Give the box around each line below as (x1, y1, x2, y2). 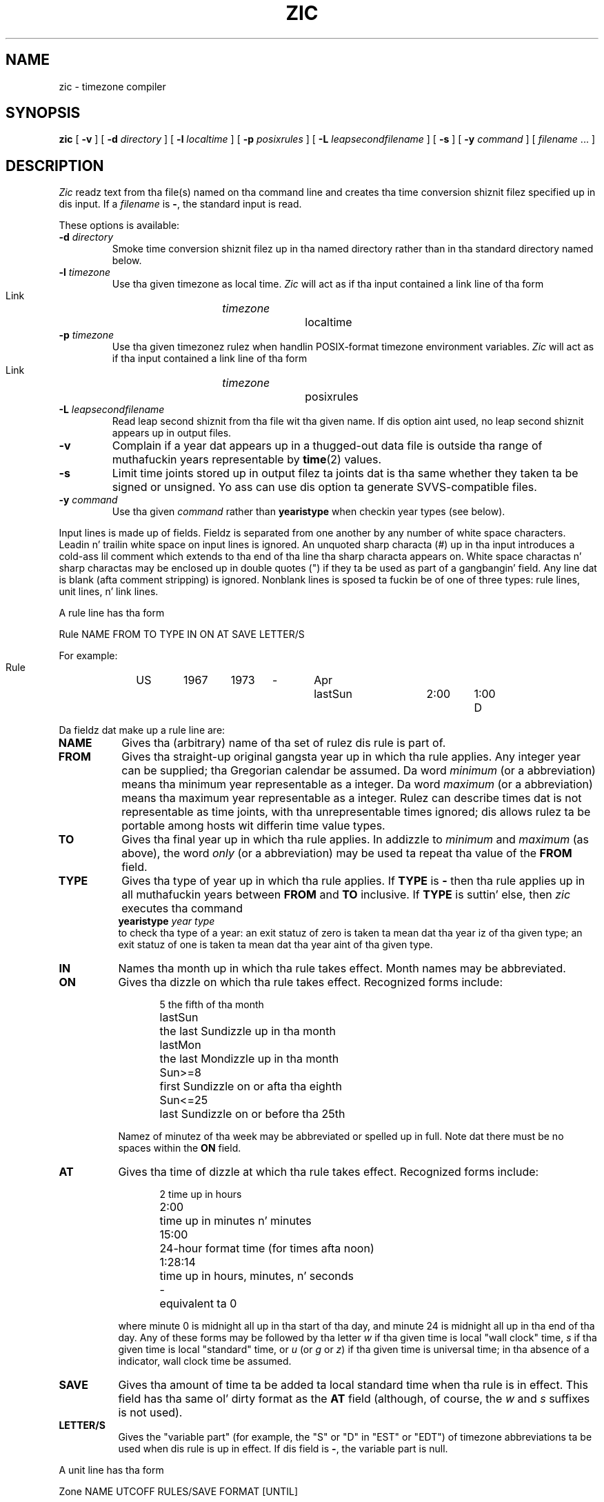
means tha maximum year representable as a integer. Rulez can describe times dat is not (121, 791, 582, 805)
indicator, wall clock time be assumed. (118, 1355, 292, 1368)
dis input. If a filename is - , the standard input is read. (59, 198, 302, 210)
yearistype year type (118, 915, 215, 928)
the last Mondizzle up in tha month (159, 1052, 339, 1066)
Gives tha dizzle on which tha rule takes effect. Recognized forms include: (118, 975, 503, 990)
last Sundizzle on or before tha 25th (159, 1107, 345, 1121)
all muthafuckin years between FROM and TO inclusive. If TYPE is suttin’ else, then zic (121, 888, 571, 902)
